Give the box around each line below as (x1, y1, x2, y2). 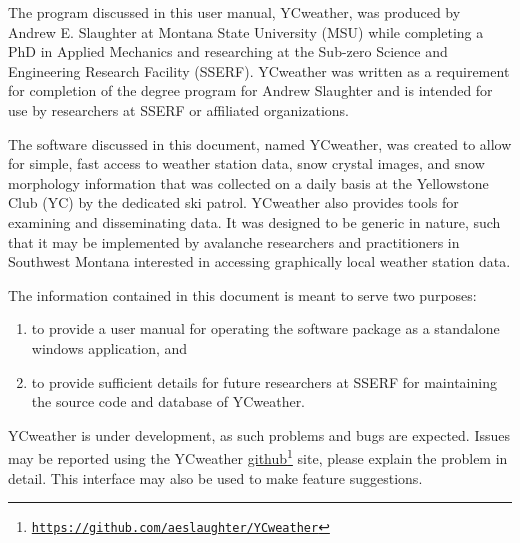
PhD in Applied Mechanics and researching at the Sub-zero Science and (8, 41, 448, 62)
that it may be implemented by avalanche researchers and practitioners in (8, 231, 460, 252)
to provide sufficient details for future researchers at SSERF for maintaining (31, 371, 497, 392)
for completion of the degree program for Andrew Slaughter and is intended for (8, 80, 493, 101)
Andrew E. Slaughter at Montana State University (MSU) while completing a (8, 21, 484, 42)
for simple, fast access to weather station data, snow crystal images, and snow (8, 153, 485, 174)
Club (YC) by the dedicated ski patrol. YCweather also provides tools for (8, 192, 459, 213)
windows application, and (31, 337, 188, 358)
